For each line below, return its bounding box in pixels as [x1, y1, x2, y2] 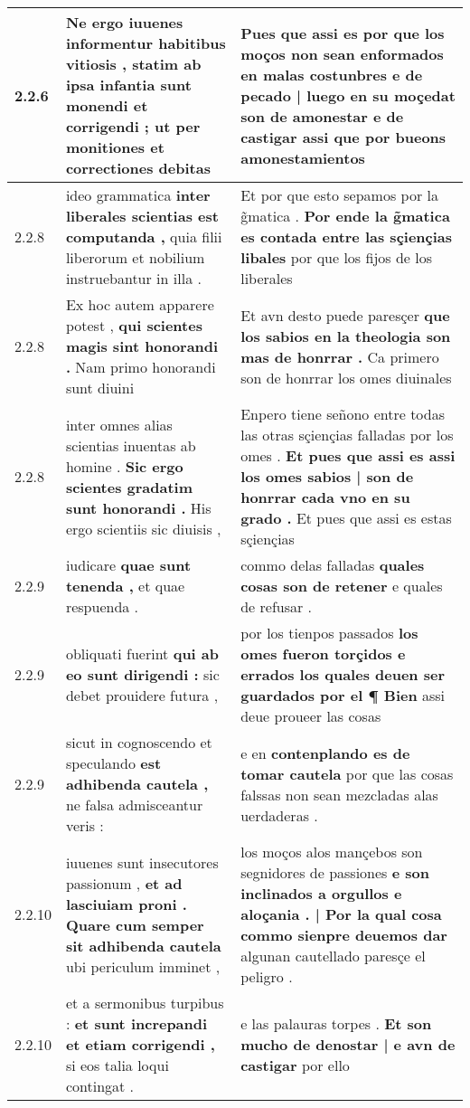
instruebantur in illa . [65, 268, 202, 289]
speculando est [65, 753, 162, 773]
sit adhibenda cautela [65, 934, 221, 956]
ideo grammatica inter [65, 185, 211, 205]
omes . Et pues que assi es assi [240, 445, 456, 466]
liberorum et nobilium [65, 247, 205, 268]
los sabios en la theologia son [240, 325, 451, 346]
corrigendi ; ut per [65, 116, 201, 137]
